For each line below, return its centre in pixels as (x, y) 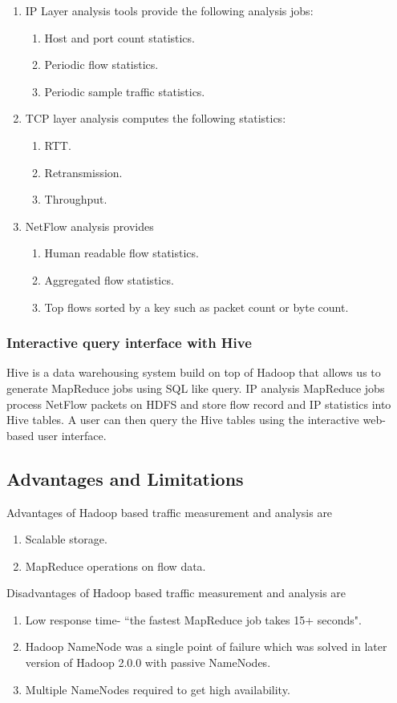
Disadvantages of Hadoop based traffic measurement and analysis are (176, 593)
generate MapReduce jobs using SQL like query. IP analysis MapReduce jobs (196, 388)
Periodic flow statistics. (101, 65)
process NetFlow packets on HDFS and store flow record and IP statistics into (199, 404)
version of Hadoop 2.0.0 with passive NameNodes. (148, 663)
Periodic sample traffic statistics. (125, 91)
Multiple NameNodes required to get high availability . (158, 689)
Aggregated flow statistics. (109, 279)
